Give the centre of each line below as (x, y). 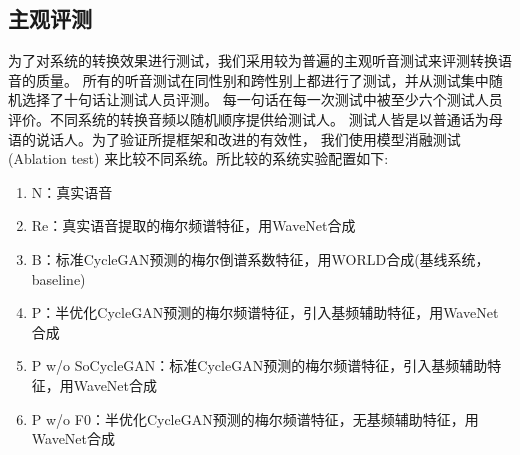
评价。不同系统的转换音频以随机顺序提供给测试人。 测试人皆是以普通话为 (248, 118)
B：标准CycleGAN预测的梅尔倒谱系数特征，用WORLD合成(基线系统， (260, 258)
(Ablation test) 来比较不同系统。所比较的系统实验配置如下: (198, 158)
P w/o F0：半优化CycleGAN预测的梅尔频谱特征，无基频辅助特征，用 (255, 418)
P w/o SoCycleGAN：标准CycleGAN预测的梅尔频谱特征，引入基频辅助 (259, 365)
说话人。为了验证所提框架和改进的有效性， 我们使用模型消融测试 (248, 138)
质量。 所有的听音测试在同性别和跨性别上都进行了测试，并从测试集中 (262, 79)
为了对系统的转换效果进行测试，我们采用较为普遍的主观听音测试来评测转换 (253, 60)
